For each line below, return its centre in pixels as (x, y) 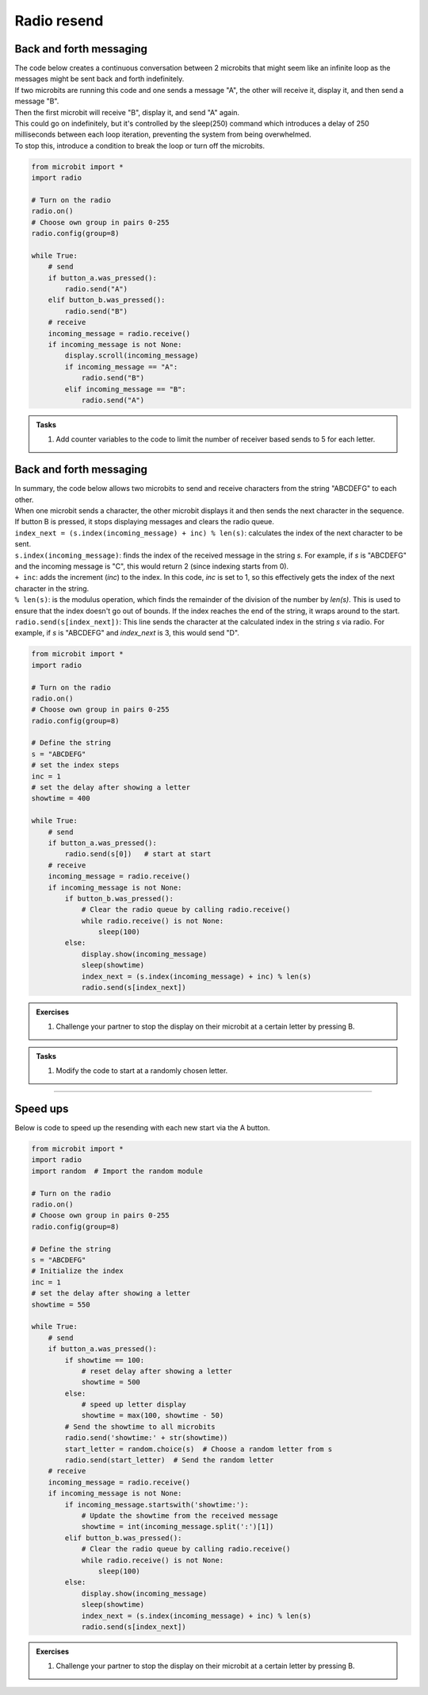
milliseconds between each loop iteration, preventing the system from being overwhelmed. (163, 134)
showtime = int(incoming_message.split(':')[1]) (178, 1527)
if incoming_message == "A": (121, 367)
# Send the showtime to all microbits (140, 1427)
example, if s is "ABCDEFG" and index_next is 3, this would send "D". (127, 633)
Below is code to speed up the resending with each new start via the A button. (142, 1128)
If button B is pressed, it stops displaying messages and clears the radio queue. (145, 522)
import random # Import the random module (117, 1171)
